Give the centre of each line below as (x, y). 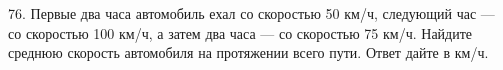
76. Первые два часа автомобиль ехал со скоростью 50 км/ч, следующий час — (251, 13)
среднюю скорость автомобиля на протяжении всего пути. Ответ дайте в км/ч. (248, 52)
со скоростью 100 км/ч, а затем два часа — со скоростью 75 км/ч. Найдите (240, 32)
